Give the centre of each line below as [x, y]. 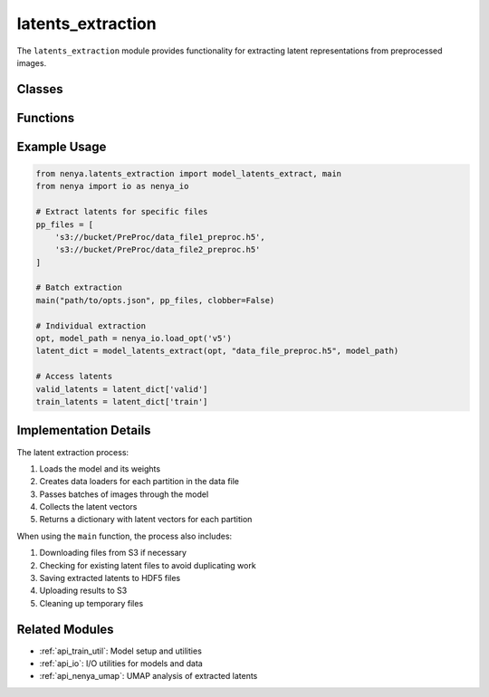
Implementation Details [84, 430]
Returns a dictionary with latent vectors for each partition [146, 520]
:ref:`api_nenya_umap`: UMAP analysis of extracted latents [149, 676]
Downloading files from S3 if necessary [113, 553]
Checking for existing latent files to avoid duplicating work [148, 565]
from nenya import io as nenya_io [112, 186]
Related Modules [65, 629]
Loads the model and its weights [100, 468]
